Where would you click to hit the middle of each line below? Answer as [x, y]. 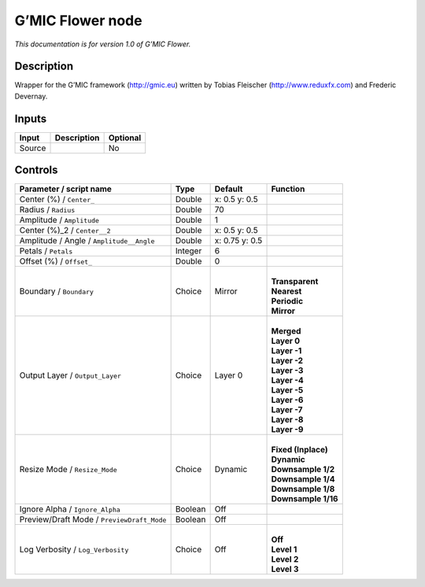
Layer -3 [287, 371]
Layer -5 [287, 390]
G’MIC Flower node [78, 20]
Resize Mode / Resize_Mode [68, 470]
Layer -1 [286, 351]
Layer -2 [287, 360]
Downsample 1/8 [303, 489]
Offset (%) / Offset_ [56, 261]
